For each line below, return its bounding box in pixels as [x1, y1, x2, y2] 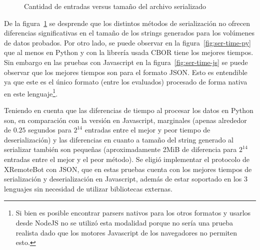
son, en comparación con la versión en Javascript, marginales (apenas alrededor [4, 114, 247, 125]
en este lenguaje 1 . [4, 86, 58, 98]
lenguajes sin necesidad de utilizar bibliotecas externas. [4, 183, 172, 193]
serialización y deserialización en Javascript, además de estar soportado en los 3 [4, 173, 247, 184]
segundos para [28, 124, 71, 135]
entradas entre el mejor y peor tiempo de [84, 124, 210, 135]
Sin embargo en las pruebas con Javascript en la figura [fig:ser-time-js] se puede [4, 56, 248, 67]
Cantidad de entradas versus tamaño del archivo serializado [24, 1, 206, 11]
